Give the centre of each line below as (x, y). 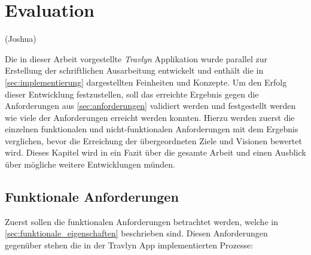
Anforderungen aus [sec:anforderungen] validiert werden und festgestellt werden (150, 106)
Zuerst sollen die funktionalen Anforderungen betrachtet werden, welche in (141, 221)
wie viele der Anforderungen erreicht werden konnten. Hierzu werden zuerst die (150, 117)
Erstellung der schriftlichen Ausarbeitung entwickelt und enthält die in (134, 70)
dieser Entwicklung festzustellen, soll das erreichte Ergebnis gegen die (132, 94)
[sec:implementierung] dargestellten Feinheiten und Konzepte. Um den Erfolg (146, 82)
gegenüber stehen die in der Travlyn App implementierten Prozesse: (129, 245)
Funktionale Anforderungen (92, 197)
